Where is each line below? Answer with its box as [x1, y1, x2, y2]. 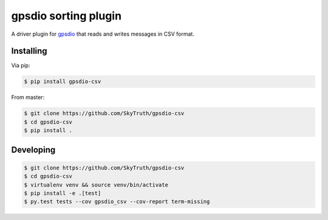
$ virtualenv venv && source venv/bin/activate [24, 181, 168, 188]
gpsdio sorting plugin [11, 9, 121, 22]
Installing [11, 46, 48, 56]
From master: [11, 94, 45, 101]
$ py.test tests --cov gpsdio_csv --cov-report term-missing [24, 198, 210, 205]
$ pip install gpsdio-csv [24, 78, 101, 85]
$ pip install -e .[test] [24, 190, 101, 196]
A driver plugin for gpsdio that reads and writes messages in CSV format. [11, 30, 194, 38]
